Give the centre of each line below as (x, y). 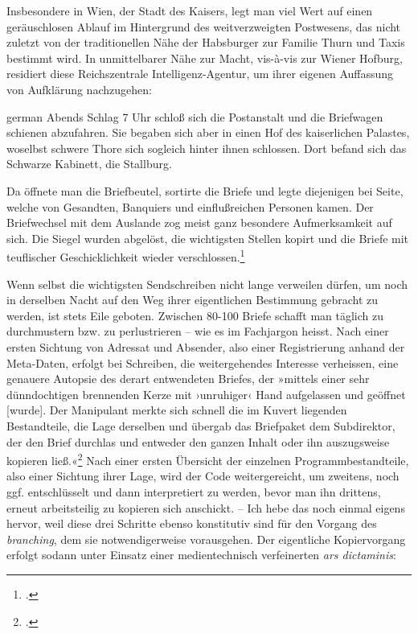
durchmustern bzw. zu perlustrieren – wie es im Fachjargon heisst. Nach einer (198, 331)
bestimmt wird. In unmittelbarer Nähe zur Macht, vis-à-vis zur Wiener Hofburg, (205, 58)
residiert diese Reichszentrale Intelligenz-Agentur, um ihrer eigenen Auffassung (200, 74)
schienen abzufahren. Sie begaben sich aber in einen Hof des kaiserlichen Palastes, (208, 132)
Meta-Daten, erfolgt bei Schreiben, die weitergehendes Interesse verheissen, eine (203, 362)
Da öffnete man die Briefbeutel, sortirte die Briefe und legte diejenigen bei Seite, (205, 190)
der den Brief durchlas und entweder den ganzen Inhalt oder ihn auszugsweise (198, 441)
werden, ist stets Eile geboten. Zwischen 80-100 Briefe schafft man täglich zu (195, 315)
